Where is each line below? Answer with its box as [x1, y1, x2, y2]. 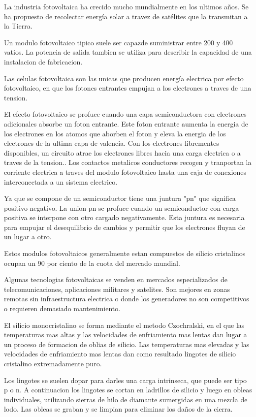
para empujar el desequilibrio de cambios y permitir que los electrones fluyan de [4, 222, 245, 232]
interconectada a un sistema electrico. [4, 176, 118, 187]
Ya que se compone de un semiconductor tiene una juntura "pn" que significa [4, 193, 236, 203]
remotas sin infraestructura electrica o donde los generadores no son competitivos [4, 293, 249, 304]
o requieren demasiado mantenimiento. [4, 303, 121, 314]
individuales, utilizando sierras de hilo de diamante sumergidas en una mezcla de [4, 394, 248, 404]
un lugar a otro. [4, 231, 52, 242]
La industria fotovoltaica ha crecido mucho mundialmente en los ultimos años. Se [4, 1, 249, 11]
